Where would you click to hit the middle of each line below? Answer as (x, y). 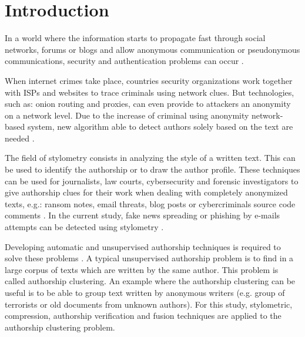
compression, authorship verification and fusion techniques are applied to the (143, 316)
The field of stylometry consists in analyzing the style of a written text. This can (150, 158)
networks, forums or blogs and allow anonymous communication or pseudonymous (152, 49)
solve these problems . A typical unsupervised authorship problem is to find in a (149, 258)
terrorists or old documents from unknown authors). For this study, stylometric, (149, 304)
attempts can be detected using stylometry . (84, 227)
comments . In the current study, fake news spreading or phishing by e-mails (143, 215)
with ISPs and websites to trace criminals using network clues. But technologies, (150, 92)
